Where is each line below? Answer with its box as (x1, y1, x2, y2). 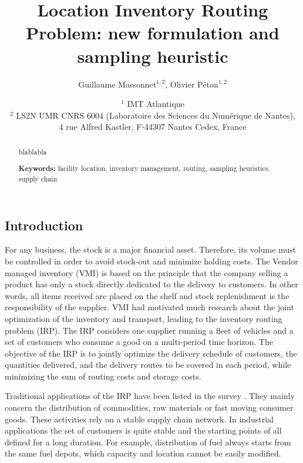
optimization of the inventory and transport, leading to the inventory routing (5, 312, 282, 324)
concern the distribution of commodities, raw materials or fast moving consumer (5, 401, 294, 414)
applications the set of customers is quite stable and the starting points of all (5, 424, 282, 437)
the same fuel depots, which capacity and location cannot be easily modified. (5, 447, 281, 459)
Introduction (5, 216, 83, 234)
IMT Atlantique (127, 98, 184, 110)
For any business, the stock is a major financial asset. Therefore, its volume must (5, 243, 297, 256)
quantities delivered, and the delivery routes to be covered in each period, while (5, 358, 291, 371)
